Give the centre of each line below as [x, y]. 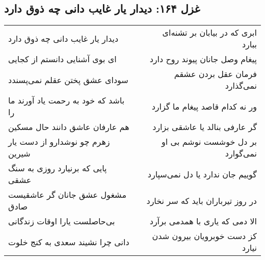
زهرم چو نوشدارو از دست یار [59, 142]
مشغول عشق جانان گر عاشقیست [67, 195]
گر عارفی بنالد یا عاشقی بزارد [205, 127]
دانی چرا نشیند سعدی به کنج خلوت [69, 242]
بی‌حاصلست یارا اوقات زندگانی [62, 221]
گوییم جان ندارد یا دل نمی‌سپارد [202, 174]
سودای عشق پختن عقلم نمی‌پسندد [68, 80]
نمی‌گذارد [241, 86]
